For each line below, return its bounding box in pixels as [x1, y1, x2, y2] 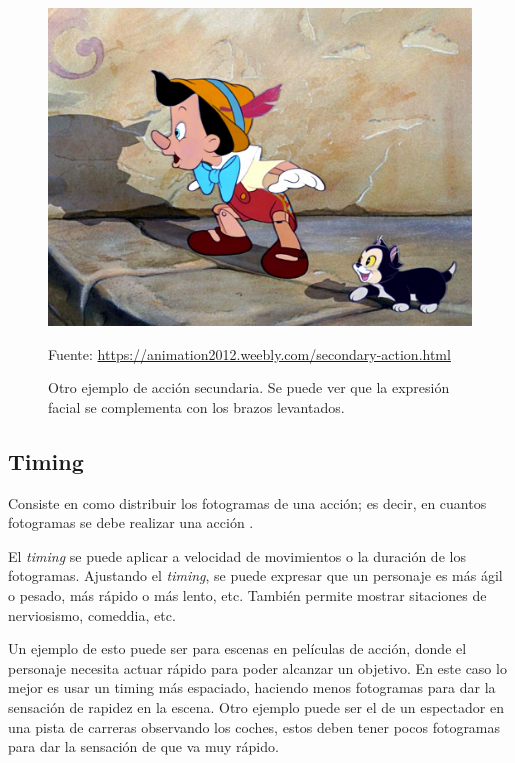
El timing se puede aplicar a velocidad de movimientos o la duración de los [8, 545, 466, 566]
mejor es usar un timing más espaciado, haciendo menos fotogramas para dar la [8, 677, 496, 698]
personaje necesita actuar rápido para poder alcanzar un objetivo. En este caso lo [8, 657, 507, 678]
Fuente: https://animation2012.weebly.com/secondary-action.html [48, 343, 451, 364]
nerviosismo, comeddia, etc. [8, 604, 176, 625]
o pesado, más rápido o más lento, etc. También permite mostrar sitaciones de [8, 584, 487, 605]
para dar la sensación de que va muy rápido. [8, 736, 279, 757]
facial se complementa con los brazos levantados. [48, 396, 345, 417]
